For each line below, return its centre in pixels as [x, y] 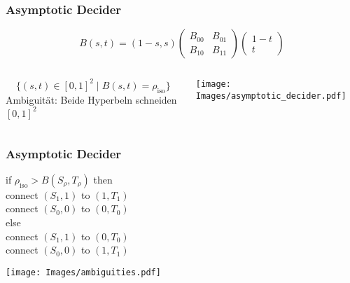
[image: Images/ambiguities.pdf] [83, 272]
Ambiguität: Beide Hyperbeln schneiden [91, 99]
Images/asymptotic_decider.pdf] [271, 96]
